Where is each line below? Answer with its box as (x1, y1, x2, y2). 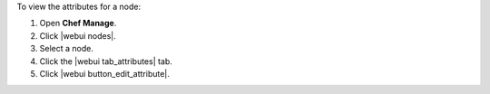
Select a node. (39, 43, 94, 54)
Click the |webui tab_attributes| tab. (39, 55, 172, 67)
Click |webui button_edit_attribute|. (39, 68, 170, 79)
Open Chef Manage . (39, 18, 117, 29)
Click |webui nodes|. (39, 30, 117, 41)
